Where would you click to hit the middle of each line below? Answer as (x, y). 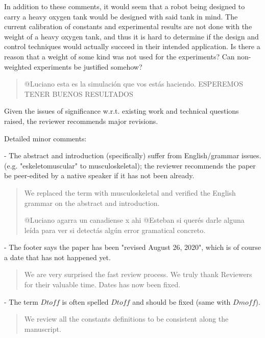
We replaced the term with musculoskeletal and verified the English (130, 192)
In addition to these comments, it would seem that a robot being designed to (125, 6)
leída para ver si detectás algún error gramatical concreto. (115, 230)
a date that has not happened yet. (57, 257)
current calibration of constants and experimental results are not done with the (128, 26)
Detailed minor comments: (45, 138)
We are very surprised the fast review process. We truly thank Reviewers (138, 274)
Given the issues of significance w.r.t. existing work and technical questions (122, 111)
